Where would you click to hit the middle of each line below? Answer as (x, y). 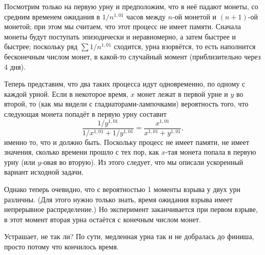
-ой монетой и (195, 16)
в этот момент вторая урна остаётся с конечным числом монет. (103, 219)
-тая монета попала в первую (211, 152)
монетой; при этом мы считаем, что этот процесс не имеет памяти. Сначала (123, 26)
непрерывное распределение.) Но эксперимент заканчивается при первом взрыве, (131, 209)
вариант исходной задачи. (44, 172)
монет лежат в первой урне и (182, 93)
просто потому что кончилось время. (62, 247)
